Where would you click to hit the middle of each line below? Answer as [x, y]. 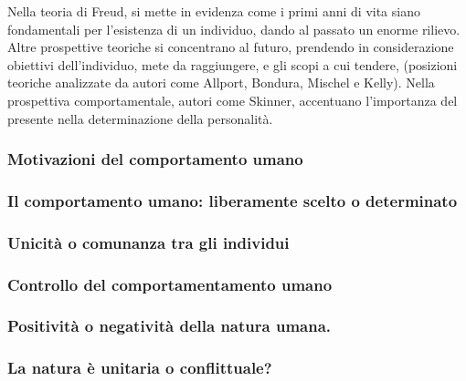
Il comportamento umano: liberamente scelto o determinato [233, 200]
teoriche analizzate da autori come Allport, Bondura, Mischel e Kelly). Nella [221, 82]
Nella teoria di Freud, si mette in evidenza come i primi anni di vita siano [214, 11]
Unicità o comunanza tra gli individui [148, 242]
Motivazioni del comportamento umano [155, 159]
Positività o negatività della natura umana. [169, 326]
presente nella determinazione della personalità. [140, 118]
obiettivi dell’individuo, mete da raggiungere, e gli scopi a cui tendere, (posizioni [233, 64]
